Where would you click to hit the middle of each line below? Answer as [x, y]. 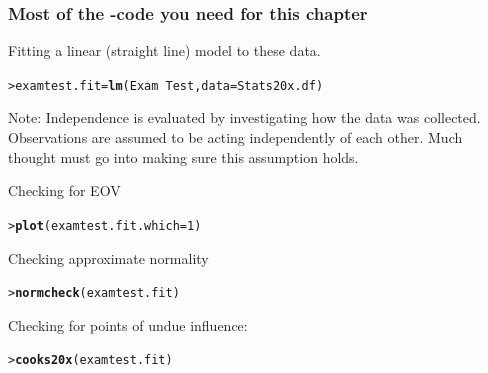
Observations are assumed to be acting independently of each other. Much [235, 137]
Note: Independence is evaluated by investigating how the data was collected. [244, 117]
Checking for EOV [64, 190]
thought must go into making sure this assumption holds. [183, 156]
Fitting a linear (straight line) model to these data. [164, 50]
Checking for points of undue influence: [128, 324]
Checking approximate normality [108, 257]
